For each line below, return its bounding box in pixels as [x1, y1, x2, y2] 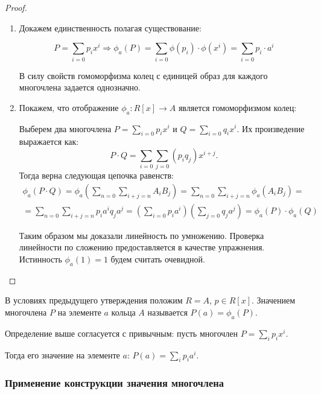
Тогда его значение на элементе [5, 348, 120, 361]
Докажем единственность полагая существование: [19, 21, 202, 34]
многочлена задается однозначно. [19, 81, 141, 94]
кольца [111, 306, 136, 319]
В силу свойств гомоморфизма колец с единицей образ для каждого [19, 69, 268, 81]
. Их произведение [237, 122, 305, 135]
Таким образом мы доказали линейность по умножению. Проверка [19, 229, 264, 241]
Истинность [19, 253, 62, 265]
